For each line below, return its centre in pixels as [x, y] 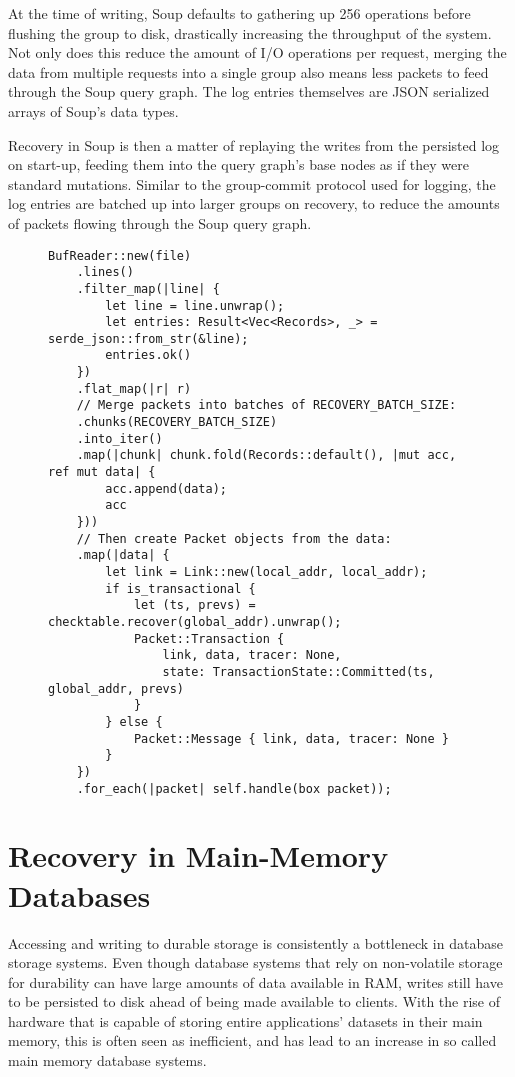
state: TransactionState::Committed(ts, [298, 671]
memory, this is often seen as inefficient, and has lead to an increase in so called [252, 1040]
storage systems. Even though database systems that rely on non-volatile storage [255, 962]
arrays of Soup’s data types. [93, 110]
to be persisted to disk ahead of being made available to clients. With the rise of [254, 1001]
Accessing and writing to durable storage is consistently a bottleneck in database [255, 942]
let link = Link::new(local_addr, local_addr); [266, 572]
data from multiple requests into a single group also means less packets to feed [248, 71]
